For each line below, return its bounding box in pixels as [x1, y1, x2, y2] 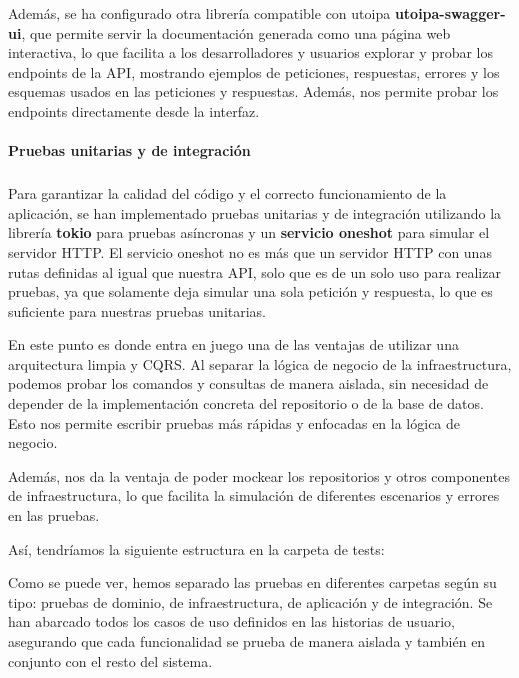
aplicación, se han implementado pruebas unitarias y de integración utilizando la [8, 202, 502, 223]
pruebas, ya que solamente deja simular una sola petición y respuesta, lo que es [8, 281, 493, 302]
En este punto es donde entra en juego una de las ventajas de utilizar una [8, 334, 459, 355]
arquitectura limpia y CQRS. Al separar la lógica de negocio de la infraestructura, [8, 353, 512, 374]
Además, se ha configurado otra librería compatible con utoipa [8, 3, 391, 23]
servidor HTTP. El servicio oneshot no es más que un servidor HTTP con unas [8, 241, 492, 262]
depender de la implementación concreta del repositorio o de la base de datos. [8, 393, 484, 414]
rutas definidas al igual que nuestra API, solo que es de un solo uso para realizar [8, 261, 501, 282]
